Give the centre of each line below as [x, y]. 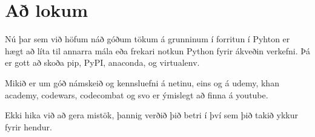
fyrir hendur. [28, 126]
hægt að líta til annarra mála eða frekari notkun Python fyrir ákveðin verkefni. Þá [157, 50]
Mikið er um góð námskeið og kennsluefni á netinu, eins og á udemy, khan [142, 82]
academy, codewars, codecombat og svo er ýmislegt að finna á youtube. [137, 94]
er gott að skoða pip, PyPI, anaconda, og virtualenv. [102, 62]
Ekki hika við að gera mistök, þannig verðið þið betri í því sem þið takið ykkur [151, 115]
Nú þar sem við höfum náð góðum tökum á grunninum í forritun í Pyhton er [148, 39]
